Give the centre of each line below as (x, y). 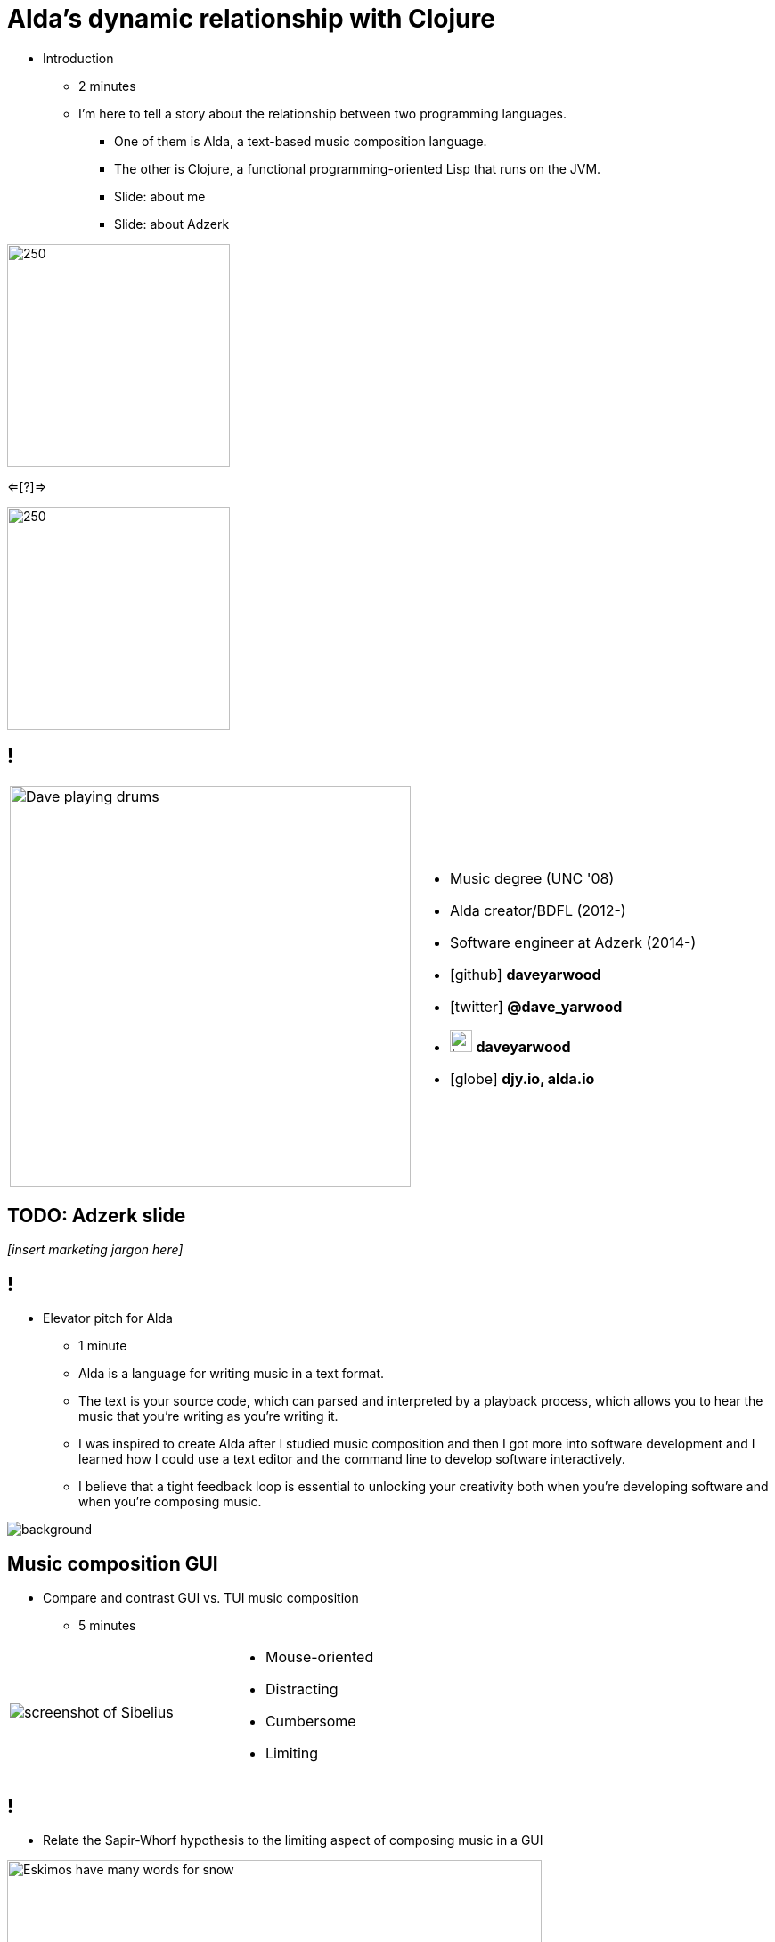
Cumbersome (310, 1722)
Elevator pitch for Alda (108, 1318)
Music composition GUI (113, 1563)
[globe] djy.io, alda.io (522, 1079)
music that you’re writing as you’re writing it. (208, 1416)
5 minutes (107, 1626)
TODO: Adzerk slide (97, 1216)
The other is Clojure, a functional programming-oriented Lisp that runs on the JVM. (358, 168)
